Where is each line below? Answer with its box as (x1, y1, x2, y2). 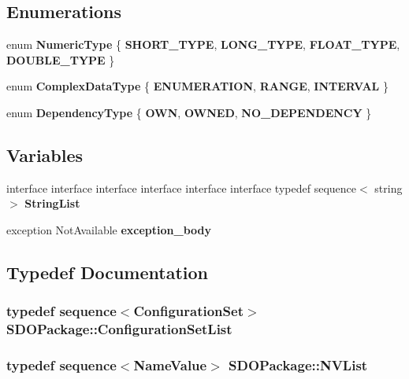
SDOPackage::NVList (229, 355, 368, 375)
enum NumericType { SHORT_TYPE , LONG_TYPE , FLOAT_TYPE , (6, 36, 400, 53)
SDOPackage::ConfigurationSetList (6, 319, 232, 339)
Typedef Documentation (6, 259, 208, 284)
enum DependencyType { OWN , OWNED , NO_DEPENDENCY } (6, 104, 372, 120)
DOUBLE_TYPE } (6, 51, 115, 68)
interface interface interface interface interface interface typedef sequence (6, 179, 356, 196)
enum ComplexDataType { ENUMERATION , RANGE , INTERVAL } (6, 78, 389, 94)
